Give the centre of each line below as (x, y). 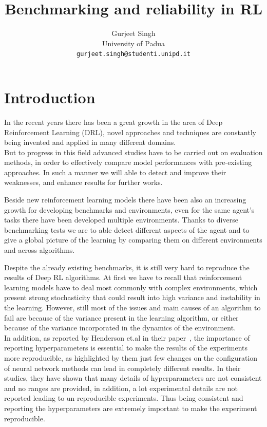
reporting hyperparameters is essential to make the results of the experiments (126, 348)
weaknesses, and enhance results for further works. (83, 182)
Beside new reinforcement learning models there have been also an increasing (125, 200)
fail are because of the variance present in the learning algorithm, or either (121, 317)
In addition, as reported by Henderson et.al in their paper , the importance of (127, 337)
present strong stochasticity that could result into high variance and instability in (132, 297)
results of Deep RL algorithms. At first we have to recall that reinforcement (123, 277)
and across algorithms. (40, 250)
